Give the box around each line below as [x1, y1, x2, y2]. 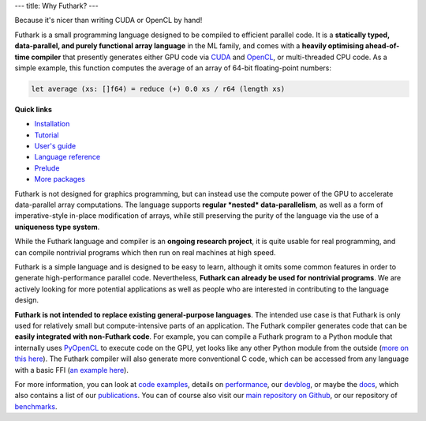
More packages [34, 175, 86, 184]
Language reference [34, 152, 101, 162]
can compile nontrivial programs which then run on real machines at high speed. [14, 247, 276, 257]
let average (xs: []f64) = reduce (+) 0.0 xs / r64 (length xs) [31, 84, 286, 93]
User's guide [34, 141, 77, 151]
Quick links [14, 104, 53, 114]
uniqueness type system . [14, 222, 100, 231]
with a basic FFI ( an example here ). [14, 365, 129, 374]
